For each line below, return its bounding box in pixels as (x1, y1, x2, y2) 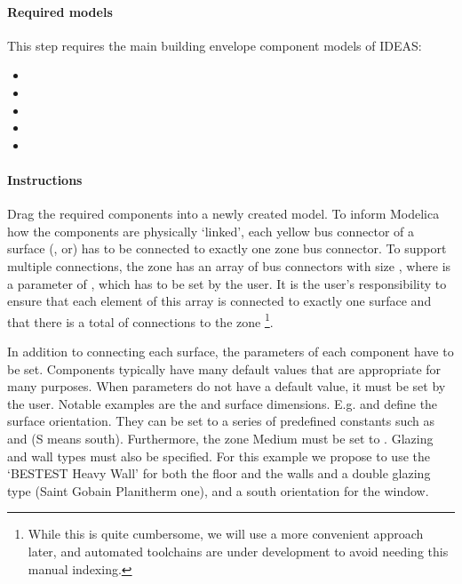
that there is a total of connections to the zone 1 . (7, 309, 274, 331)
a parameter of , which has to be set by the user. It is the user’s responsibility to (7, 274, 447, 292)
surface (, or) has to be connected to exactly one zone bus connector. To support (7, 239, 447, 258)
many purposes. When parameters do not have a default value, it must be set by (7, 377, 446, 396)
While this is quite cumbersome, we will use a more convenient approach (28, 524, 424, 543)
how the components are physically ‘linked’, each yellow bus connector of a (7, 221, 415, 240)
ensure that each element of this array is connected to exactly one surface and (7, 292, 432, 310)
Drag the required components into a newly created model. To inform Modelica (7, 204, 440, 223)
